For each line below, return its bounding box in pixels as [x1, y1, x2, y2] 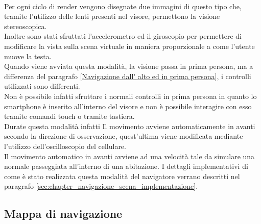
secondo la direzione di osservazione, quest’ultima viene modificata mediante [4, 131, 243, 141]
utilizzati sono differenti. [4, 81, 80, 91]
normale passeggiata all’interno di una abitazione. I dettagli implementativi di [4, 161, 248, 171]
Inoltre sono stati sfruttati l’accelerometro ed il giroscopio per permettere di [4, 31, 242, 41]
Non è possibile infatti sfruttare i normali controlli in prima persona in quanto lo [4, 90, 257, 101]
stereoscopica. [4, 20, 47, 31]
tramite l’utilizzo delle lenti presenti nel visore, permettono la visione [4, 11, 220, 21]
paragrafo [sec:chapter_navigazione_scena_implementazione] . [4, 181, 198, 191]
